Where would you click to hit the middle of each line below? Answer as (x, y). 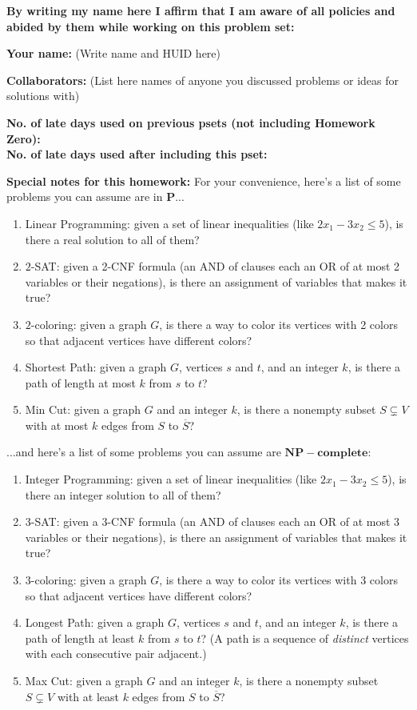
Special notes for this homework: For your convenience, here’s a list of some (204, 181)
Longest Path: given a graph (95, 622)
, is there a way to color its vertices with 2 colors (278, 324)
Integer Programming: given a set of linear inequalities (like (171, 479)
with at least (88, 696)
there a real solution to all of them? (112, 239)
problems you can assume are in (85, 197)
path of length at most (80, 382)
